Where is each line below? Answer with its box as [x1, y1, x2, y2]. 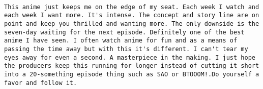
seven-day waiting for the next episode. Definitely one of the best [4, 28, 245, 36]
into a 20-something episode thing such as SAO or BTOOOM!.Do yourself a [4, 70, 259, 78]
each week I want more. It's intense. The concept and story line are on [4, 12, 259, 19]
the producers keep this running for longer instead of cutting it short [4, 62, 259, 70]
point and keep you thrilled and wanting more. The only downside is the [4, 20, 259, 27]
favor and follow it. [4, 79, 77, 86]
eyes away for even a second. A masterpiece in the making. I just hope [4, 54, 255, 61]
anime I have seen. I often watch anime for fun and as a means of [4, 37, 238, 45]
